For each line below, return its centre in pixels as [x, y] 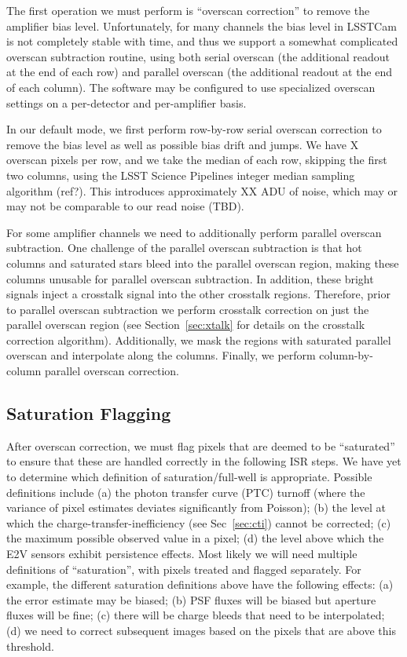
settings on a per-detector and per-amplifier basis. [126, 102]
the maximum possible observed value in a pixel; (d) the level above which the [195, 538]
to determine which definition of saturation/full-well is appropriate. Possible [189, 477]
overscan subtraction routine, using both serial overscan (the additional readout [198, 56]
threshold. [30, 646]
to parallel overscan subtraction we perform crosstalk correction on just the [188, 309]
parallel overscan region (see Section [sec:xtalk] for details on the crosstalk [186, 325]
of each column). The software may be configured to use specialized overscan [191, 87]
